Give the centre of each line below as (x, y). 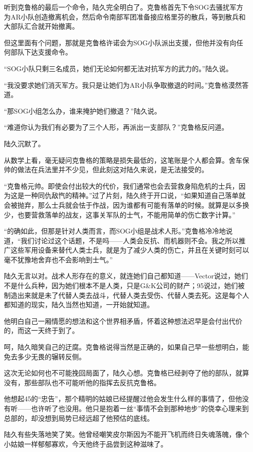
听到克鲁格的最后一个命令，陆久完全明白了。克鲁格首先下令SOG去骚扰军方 (124, 7)
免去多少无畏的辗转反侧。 (45, 356)
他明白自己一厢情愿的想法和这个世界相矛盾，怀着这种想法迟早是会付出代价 (123, 321)
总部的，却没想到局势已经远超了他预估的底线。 (79, 418)
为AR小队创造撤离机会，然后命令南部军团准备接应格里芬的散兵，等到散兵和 (125, 16)
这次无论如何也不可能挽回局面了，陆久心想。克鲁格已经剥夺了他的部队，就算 (126, 373)
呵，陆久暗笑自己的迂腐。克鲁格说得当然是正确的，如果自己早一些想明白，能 (126, 347)
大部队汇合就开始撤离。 (41, 26)
